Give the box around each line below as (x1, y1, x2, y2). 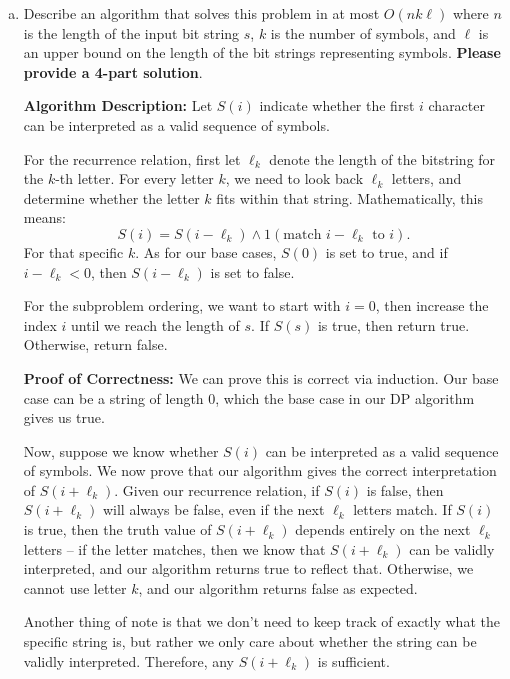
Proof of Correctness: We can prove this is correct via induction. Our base (23, 367, 499, 388)
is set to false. (210, 261, 295, 282)
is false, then (366, 479, 444, 500)
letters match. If (353, 499, 452, 520)
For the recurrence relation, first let (23, 148, 241, 169)
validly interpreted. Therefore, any (23, 650, 234, 671)
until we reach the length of (71, 314, 240, 335)
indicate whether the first (259, 95, 415, 116)
